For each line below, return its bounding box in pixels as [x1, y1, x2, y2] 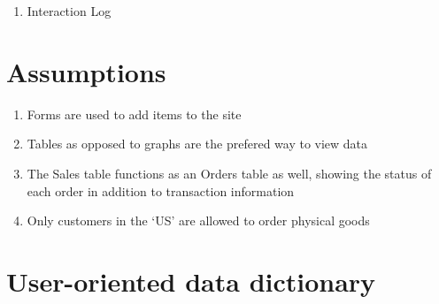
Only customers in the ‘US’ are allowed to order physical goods [27, 211, 370, 230]
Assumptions [6, 53, 166, 89]
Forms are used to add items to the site [27, 104, 242, 123]
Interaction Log [27, 2, 112, 19]
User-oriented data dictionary [6, 262, 376, 299]
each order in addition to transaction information [27, 181, 295, 200]
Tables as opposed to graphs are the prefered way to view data [27, 134, 368, 153]
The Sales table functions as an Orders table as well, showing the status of [27, 163, 432, 182]
